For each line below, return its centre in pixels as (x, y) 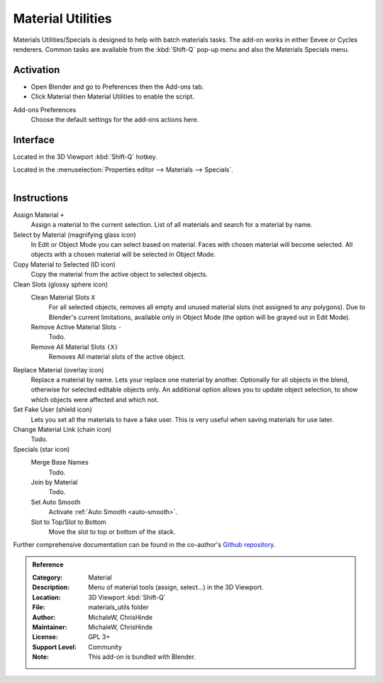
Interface (34, 139)
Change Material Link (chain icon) (62, 429)
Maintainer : (50, 627)
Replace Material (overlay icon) (59, 370)
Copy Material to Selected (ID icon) (65, 264)
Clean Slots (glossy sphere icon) (61, 284)
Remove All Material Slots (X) (74, 347)
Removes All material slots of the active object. (117, 357)
